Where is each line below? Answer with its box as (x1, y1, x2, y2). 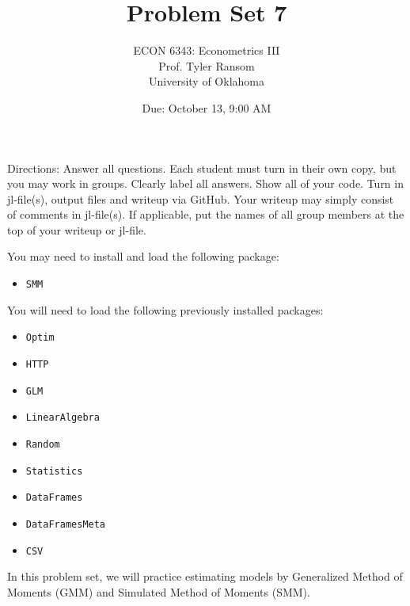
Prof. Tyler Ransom (158, 57, 255, 74)
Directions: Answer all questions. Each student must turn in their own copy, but (7, 159, 397, 176)
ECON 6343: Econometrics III (133, 42, 280, 59)
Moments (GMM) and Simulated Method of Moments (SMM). (7, 583, 310, 600)
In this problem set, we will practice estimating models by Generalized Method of (7, 568, 403, 585)
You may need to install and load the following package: (7, 248, 279, 265)
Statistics (25, 465, 83, 477)
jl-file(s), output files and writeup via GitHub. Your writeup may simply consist (7, 190, 394, 207)
